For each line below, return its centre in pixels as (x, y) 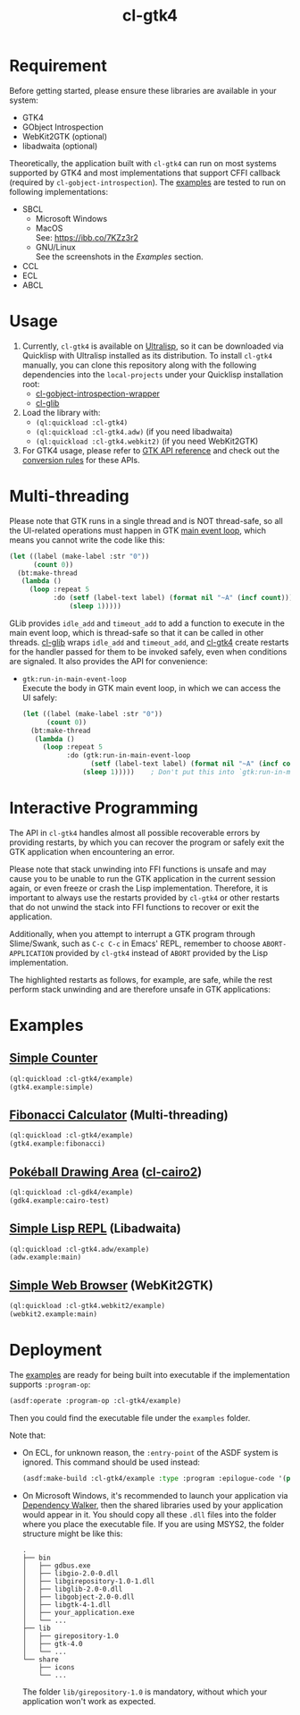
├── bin (36, 1558)
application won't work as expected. (89, 1701)
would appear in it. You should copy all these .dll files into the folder (149, 1514)
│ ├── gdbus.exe (56, 1566)
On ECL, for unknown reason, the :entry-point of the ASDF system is (150, 1452)
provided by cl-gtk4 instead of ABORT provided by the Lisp (162, 952)
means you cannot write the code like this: (87, 540)
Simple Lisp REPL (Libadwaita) (95, 1229)
